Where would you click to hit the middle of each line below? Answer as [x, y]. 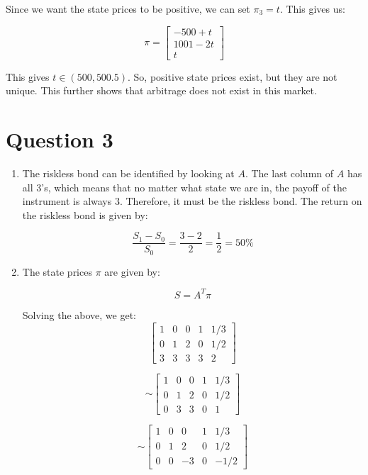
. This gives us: [312, 9]
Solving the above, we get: [79, 314]
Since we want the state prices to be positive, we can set [128, 9]
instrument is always [67, 201]
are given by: [132, 271]
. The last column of [289, 173]
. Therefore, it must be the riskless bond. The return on [241, 201]
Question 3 [60, 139]
